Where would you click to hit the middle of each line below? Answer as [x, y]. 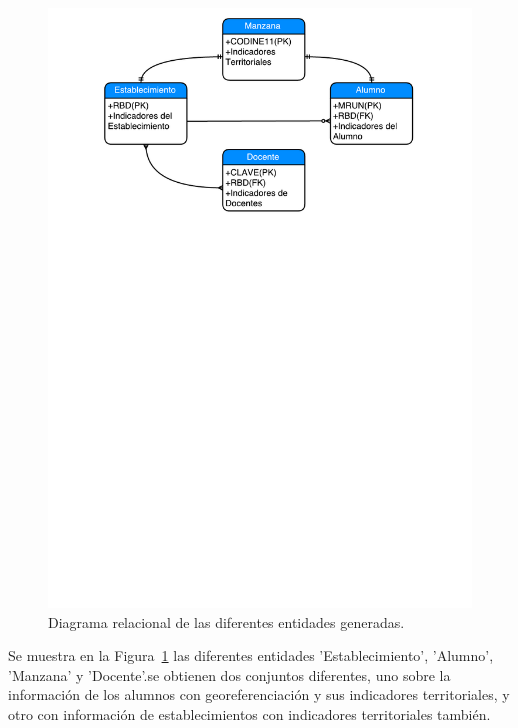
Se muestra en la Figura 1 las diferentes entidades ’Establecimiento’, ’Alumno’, [251, 655]
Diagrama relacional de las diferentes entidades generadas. [226, 621]
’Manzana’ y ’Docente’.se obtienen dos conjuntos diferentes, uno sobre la [229, 674]
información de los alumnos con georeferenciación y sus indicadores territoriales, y [259, 694]
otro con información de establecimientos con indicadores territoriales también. [249, 713]
